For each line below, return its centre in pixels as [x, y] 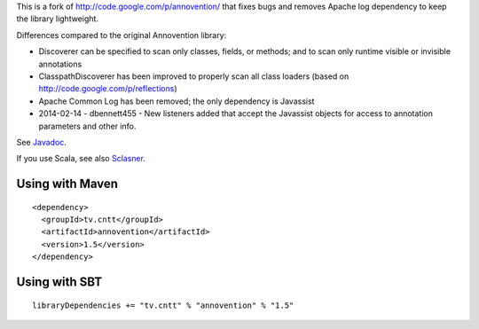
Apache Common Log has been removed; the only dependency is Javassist [177, 101]
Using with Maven [67, 184]
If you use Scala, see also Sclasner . [81, 159]
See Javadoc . [41, 142]
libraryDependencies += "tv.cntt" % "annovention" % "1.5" [163, 305]
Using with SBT [59, 282]
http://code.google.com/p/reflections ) [108, 89]
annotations [60, 64]
